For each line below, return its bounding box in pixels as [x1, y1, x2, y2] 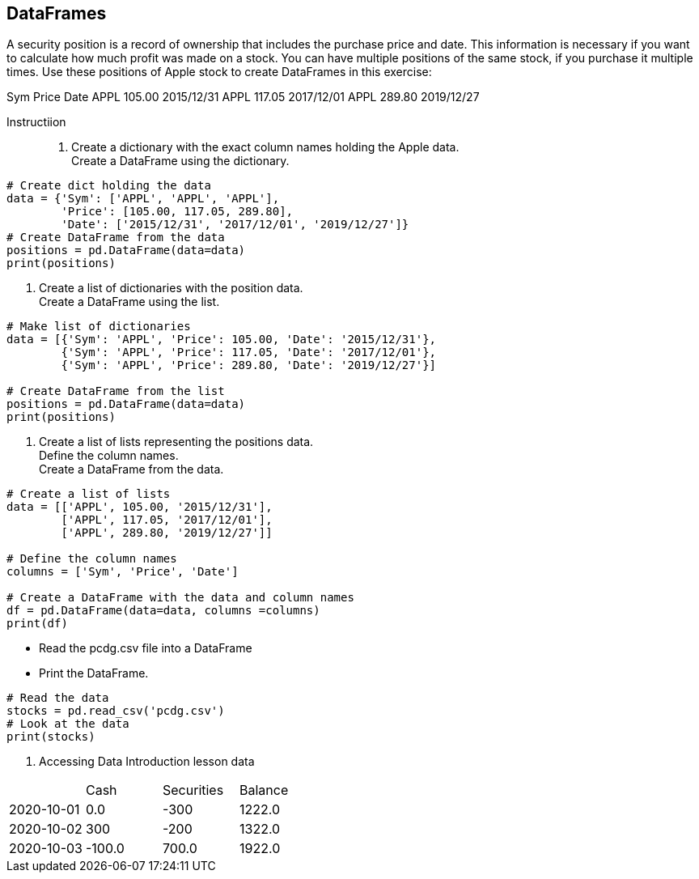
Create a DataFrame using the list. [39, 295, 220, 309]
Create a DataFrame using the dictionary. [71, 154, 290, 168]
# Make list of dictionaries [6, 320, 191, 333]
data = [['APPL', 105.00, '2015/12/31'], [6, 500, 273, 514]
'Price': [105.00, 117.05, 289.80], [61, 205, 294, 219]
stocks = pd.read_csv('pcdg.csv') [6, 704, 225, 718]
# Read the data [6, 691, 109, 705]
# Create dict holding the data [6, 179, 211, 193]
